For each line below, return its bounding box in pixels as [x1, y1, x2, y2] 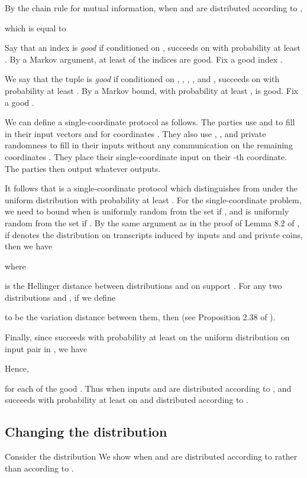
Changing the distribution [5, 422, 167, 441]
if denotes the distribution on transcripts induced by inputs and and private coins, [5, 228, 303, 240]
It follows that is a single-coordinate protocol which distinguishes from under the [5, 182, 298, 194]
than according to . [5, 461, 74, 474]
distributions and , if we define [5, 291, 115, 303]
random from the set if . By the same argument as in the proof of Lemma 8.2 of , [5, 216, 300, 229]
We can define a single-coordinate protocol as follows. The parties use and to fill [5, 116, 295, 128]
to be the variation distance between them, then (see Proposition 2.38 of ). [5, 311, 276, 323]
